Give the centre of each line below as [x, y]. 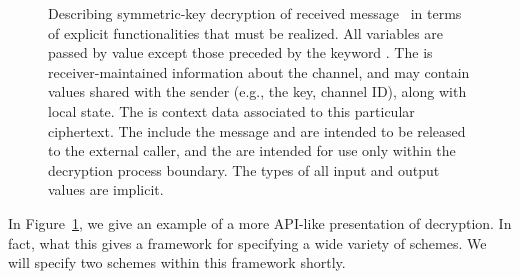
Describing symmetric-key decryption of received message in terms [255, 13]
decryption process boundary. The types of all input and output [244, 169]
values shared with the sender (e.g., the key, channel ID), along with [257, 91]
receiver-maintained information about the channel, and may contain [259, 71]
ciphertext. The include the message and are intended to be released [257, 130]
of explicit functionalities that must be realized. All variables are [246, 32]
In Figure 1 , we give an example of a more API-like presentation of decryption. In [260, 222]
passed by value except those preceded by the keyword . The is [240, 52]
